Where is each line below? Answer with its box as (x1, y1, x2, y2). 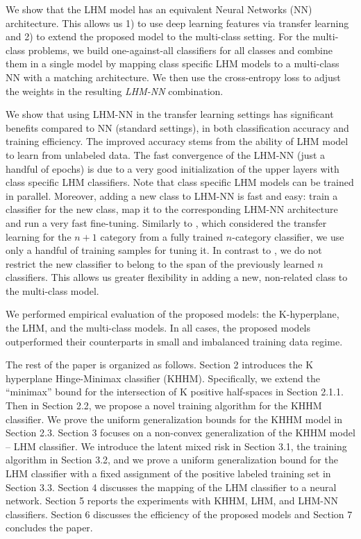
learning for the (6, 229, 72, 243)
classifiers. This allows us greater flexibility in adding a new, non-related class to (6, 270, 348, 284)
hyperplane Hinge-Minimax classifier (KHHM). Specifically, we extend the (6, 370, 320, 385)
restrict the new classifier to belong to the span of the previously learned (6, 256, 314, 271)
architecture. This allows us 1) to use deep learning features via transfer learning (6, 15, 349, 30)
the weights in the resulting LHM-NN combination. (6, 83, 224, 98)
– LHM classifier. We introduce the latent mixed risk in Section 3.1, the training (6, 438, 347, 453)
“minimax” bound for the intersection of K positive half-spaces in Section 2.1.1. (6, 384, 344, 399)
